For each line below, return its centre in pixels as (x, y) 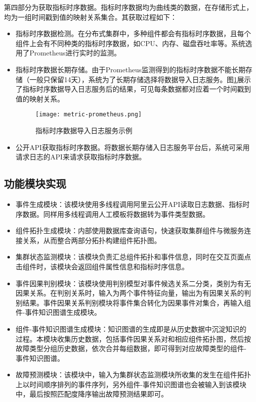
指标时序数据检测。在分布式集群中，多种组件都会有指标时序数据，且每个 (133, 33)
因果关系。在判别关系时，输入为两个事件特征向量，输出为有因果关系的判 (133, 293)
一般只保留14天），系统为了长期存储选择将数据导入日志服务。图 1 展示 (140, 79)
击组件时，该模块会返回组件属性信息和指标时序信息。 (102, 266)
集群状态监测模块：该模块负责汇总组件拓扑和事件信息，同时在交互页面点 (133, 257)
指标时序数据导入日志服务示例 (84, 130)
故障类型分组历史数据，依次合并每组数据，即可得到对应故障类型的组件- (131, 348)
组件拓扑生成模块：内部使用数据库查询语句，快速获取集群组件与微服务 (130, 230)
